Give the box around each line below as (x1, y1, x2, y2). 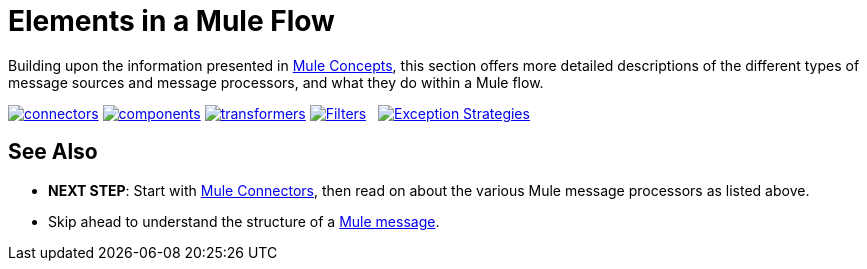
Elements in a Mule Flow (8, 4, 335, 38)
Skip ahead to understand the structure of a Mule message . (48, 212, 440, 230)
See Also (8, 139, 98, 165)
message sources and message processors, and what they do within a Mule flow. (8, 73, 544, 91)
